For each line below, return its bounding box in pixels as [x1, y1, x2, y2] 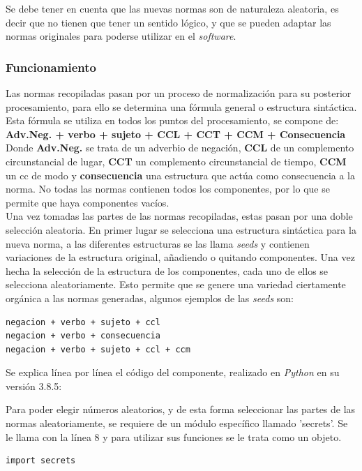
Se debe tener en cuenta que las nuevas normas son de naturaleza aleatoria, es [6, 1, 339, 15]
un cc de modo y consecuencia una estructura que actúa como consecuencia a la [6, 167, 356, 182]
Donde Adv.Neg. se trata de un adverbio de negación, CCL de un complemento [6, 140, 354, 155]
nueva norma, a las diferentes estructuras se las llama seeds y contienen [6, 236, 310, 251]
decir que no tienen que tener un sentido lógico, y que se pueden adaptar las [6, 15, 331, 29]
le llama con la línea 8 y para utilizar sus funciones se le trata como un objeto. [6, 429, 342, 444]
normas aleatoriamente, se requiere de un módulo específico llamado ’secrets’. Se [6, 416, 348, 431]
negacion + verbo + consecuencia [6, 331, 160, 341]
